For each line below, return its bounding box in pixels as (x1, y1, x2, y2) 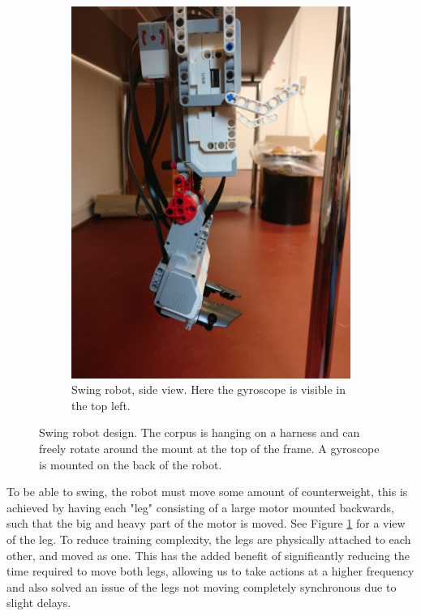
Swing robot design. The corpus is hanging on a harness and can (39, 424, 360, 441)
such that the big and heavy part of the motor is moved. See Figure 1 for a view (6, 515, 406, 532)
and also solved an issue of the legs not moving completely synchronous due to (6, 578, 397, 595)
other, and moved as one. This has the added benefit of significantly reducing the (6, 546, 410, 563)
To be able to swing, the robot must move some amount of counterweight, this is (6, 483, 408, 500)
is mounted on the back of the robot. (39, 456, 222, 473)
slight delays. (6, 594, 71, 611)
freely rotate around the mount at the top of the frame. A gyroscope (39, 440, 380, 457)
